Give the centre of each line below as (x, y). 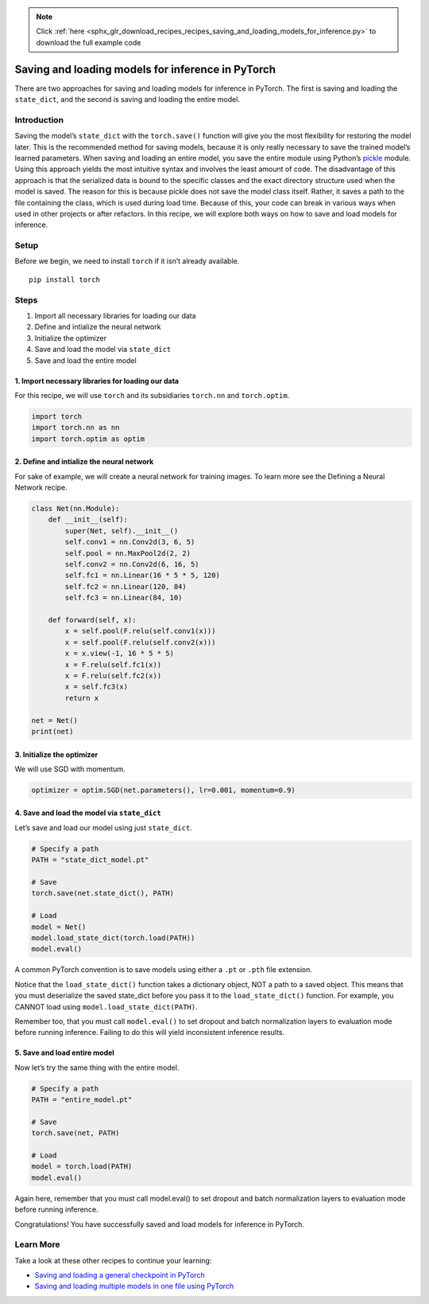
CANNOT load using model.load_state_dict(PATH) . (106, 1006)
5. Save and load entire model (64, 1053)
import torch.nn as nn (75, 428)
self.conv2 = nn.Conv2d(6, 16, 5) (132, 564)
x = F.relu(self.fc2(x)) (113, 675)
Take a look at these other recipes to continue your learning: (113, 1260)
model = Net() (59, 927)
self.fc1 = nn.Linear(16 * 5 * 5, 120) (142, 576)
